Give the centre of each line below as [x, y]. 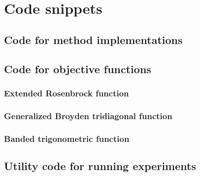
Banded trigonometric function [67, 138]
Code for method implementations [93, 39]
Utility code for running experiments [100, 165]
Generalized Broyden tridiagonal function [88, 115]
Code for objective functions [78, 68]
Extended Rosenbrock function [67, 93]
